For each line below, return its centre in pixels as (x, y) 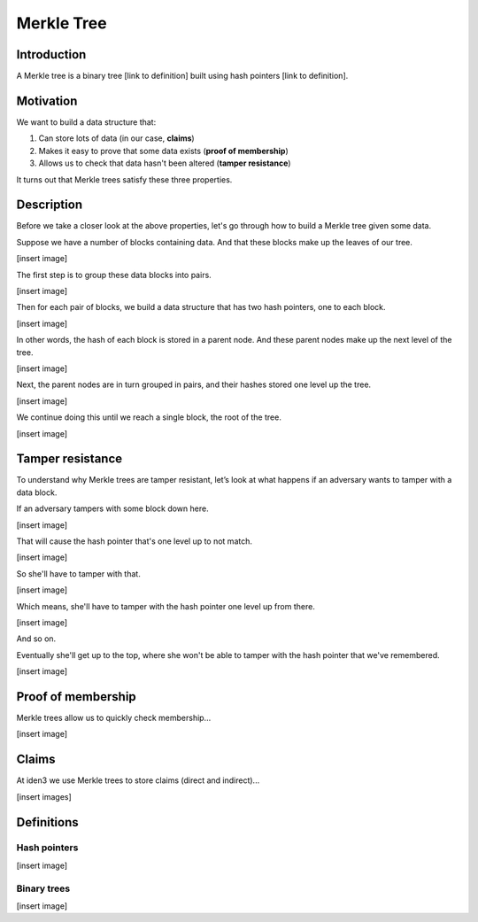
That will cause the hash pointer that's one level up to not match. (134, 541)
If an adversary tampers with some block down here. (112, 508)
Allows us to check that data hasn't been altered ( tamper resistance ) (165, 163)
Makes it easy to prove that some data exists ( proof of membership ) (164, 151)
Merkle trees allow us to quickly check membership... (114, 718)
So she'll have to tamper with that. (78, 573)
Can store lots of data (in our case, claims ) (116, 138)
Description (50, 205)
